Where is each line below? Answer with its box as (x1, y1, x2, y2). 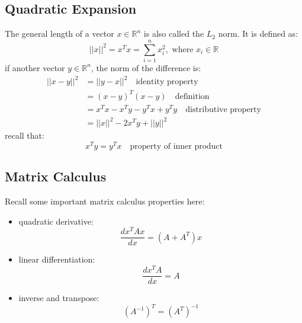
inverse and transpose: (18, 292, 99, 304)
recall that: (5, 129, 44, 142)
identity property (136, 78, 198, 87)
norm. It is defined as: (218, 27, 298, 40)
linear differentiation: (18, 253, 95, 266)
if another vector (5, 61, 65, 73)
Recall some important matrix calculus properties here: (5, 195, 205, 207)
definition (175, 92, 210, 101)
